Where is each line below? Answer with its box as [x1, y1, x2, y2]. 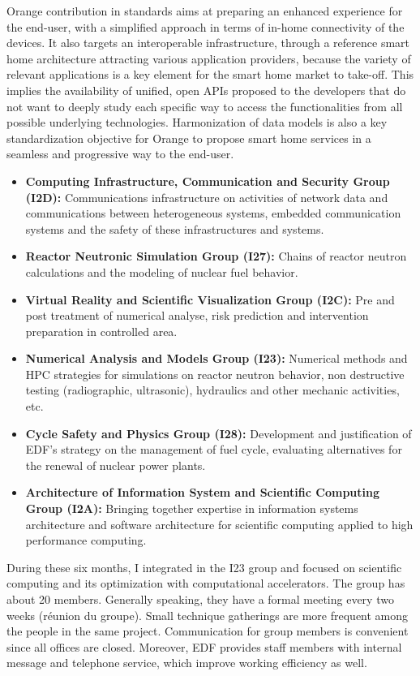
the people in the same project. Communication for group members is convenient [6, 622, 409, 639]
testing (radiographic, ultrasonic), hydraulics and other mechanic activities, [25, 381, 400, 398]
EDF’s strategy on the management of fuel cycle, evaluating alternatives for [25, 441, 402, 458]
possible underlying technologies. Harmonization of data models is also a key [6, 114, 388, 131]
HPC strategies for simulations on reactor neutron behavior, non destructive [25, 365, 405, 382]
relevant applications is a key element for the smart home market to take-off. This [6, 66, 414, 83]
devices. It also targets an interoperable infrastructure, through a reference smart [6, 34, 409, 51]
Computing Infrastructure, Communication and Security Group [25, 172, 390, 189]
